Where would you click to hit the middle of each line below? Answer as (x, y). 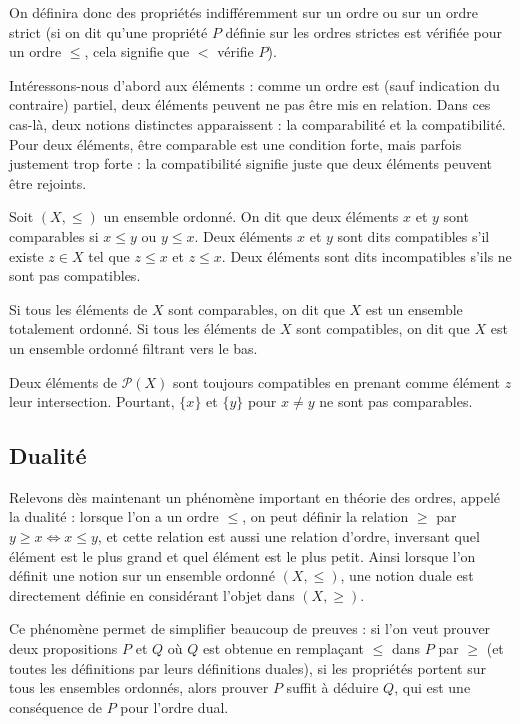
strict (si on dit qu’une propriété (108, 31)
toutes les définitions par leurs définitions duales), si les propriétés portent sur (248, 667)
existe (26, 255)
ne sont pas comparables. (396, 401)
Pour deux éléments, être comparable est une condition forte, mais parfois (235, 143)
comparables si (54, 235)
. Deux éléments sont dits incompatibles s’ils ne (366, 255)
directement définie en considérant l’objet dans (152, 594)
